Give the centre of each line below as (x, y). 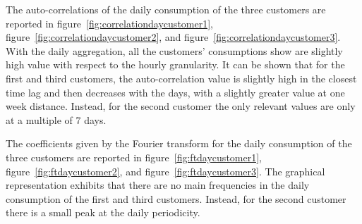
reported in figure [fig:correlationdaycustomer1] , (109, 23)
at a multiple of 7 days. (56, 119)
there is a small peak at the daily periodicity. (103, 212)
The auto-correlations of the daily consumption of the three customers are (166, 9)
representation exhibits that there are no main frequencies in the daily (158, 185)
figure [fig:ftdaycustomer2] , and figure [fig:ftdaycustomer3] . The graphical (165, 171)
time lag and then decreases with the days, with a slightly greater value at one (175, 92)
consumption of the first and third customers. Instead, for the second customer (176, 198)
